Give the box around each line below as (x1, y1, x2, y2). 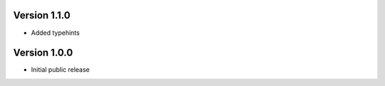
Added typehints (31, 28, 80, 37)
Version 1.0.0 (13, 47, 73, 59)
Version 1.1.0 (13, 9, 71, 21)
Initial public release (31, 65, 91, 74)
